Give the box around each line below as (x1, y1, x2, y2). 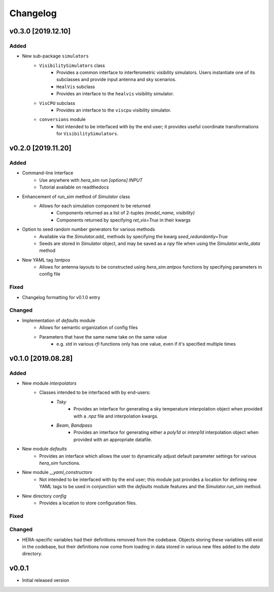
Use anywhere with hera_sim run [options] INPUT (39, 177, 143, 183)
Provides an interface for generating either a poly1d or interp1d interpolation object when (74, 429, 259, 435)
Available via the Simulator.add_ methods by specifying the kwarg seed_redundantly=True (39, 233, 228, 239)
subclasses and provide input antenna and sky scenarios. (56, 77, 177, 83)
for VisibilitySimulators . (56, 131, 119, 137)
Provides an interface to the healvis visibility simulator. (56, 91, 175, 97)
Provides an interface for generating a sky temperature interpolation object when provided (74, 406, 263, 412)
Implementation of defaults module (22, 317, 96, 323)
